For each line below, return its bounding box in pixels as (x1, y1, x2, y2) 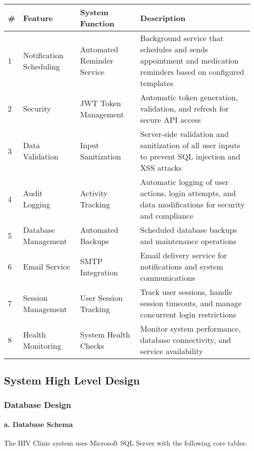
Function (80, 18, 115, 29)
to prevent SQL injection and (140, 151, 240, 162)
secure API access (140, 114, 201, 125)
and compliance (140, 210, 193, 221)
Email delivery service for (140, 249, 227, 261)
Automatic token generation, (140, 91, 238, 103)
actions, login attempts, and (140, 187, 236, 199)
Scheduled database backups (140, 224, 237, 235)
